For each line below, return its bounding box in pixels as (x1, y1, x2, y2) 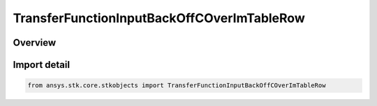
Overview (13, 37, 57, 48)
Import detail (13, 59, 70, 71)
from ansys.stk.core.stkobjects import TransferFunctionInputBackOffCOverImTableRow (27, 82, 326, 89)
